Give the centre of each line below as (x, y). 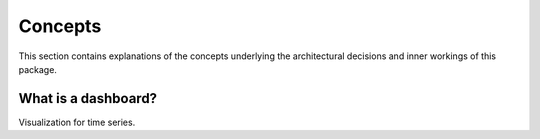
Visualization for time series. (77, 122)
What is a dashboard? (88, 98)
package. (37, 69)
